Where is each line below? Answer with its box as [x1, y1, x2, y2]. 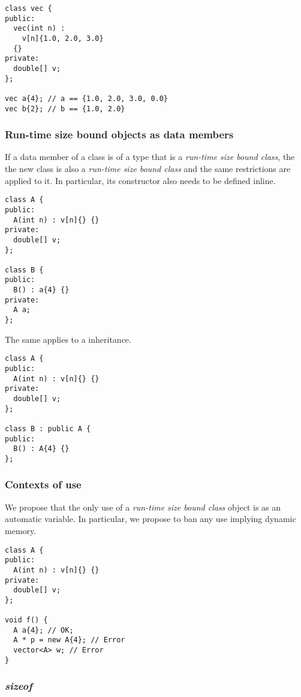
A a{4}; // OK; [13, 625, 74, 634]
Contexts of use [5, 477, 82, 492]
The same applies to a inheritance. [5, 333, 131, 345]
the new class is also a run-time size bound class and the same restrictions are [5, 162, 291, 175]
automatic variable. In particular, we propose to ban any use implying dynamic [5, 512, 296, 525]
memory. [5, 524, 37, 536]
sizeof [5, 678, 32, 693]
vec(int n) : [13, 24, 65, 33]
